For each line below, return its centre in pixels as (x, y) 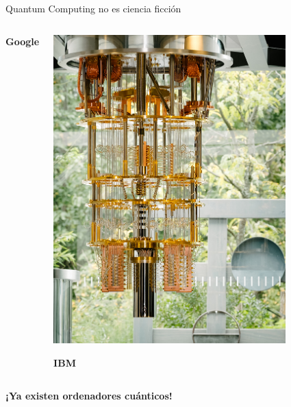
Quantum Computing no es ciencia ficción (93, 8)
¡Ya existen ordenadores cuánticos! (89, 395)
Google (23, 41)
